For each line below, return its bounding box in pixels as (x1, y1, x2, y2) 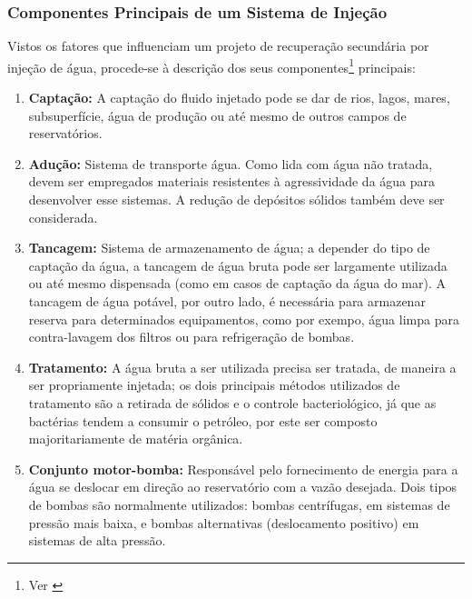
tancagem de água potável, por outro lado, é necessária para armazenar (28, 292, 426, 310)
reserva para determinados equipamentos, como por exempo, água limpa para (28, 309, 459, 328)
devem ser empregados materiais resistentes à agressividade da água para (28, 172, 436, 191)
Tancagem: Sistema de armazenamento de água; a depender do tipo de (28, 238, 430, 257)
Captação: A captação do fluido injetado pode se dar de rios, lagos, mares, (28, 88, 450, 107)
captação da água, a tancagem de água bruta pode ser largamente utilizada (28, 255, 447, 275)
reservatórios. (28, 124, 103, 143)
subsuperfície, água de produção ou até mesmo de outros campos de (28, 105, 407, 125)
